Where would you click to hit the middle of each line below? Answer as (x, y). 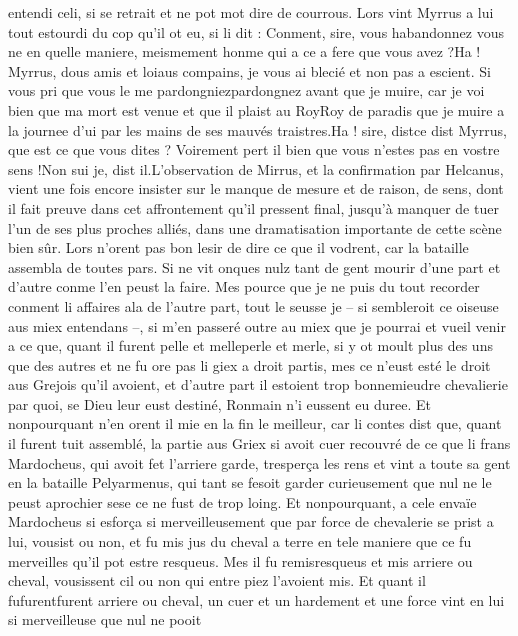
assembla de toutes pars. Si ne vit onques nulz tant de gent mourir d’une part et (254, 266)
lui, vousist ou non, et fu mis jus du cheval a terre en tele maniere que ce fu (240, 541)
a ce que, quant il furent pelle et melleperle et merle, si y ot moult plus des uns (250, 345)
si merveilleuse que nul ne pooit (105, 619)
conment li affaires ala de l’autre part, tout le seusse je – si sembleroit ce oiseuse (253, 305)
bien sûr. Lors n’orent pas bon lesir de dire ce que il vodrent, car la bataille (238, 247)
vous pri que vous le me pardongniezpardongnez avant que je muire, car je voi (246, 90)
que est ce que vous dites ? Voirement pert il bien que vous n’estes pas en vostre (254, 149)
